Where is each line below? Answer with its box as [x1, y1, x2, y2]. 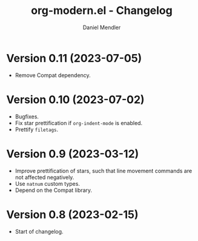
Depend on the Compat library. [15, 186, 93, 194]
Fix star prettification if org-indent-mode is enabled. [15, 119, 143, 126]
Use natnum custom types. [15, 180, 81, 187]
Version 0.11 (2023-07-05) [6, 51, 142, 65]
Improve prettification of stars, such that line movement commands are [15, 167, 193, 174]
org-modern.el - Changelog [31, 4, 173, 18]
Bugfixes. [15, 113, 39, 120]
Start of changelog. [15, 228, 64, 235]
